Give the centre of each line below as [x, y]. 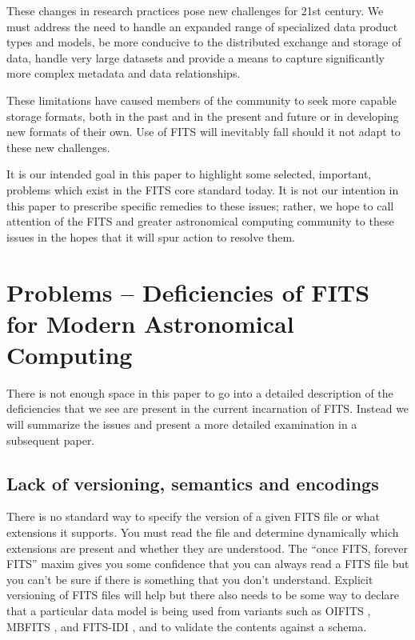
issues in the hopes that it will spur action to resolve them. [151, 236]
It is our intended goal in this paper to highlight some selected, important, [189, 174]
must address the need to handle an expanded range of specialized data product [202, 26]
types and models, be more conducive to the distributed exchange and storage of [204, 42]
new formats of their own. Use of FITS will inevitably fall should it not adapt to [204, 132]
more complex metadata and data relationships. [124, 73]
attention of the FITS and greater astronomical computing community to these [200, 221]
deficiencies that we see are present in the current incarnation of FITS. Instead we [208, 408]
